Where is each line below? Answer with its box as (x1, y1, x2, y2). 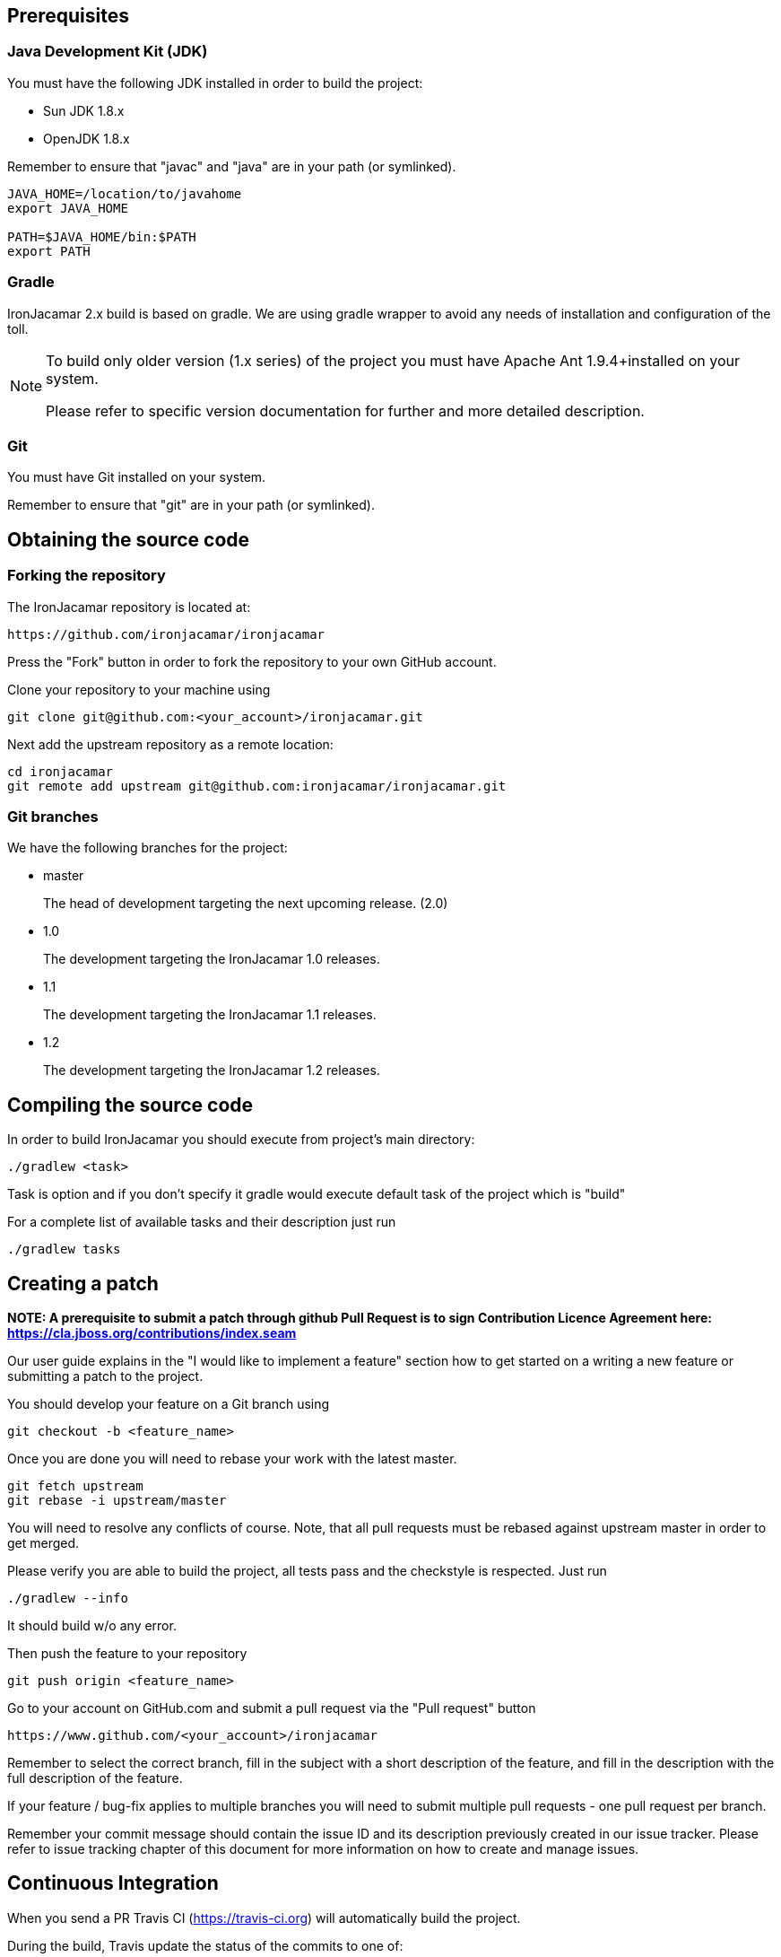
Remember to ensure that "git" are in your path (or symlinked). (7, 497, 375, 513)
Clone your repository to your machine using (7, 681, 271, 697)
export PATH (7, 243, 91, 258)
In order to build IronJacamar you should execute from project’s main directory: (7, 1131, 475, 1148)
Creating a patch (7, 1271, 159, 1295)
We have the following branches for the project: (7, 840, 288, 856)
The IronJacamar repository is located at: (7, 598, 251, 615)
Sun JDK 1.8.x (43, 102, 125, 118)
